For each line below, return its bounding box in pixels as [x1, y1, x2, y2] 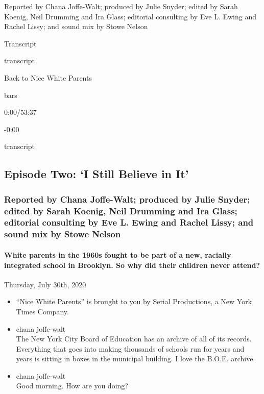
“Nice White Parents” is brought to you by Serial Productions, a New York [16, 296, 252, 307]
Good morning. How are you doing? [16, 380, 128, 391]
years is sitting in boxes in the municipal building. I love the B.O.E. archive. [16, 353, 255, 364]
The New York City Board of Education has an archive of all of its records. [16, 333, 252, 344]
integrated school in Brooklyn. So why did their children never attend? [4, 259, 260, 270]
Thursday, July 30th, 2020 [4, 279, 86, 289]
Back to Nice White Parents [4, 72, 92, 83]
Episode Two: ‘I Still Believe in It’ [4, 166, 189, 182]
